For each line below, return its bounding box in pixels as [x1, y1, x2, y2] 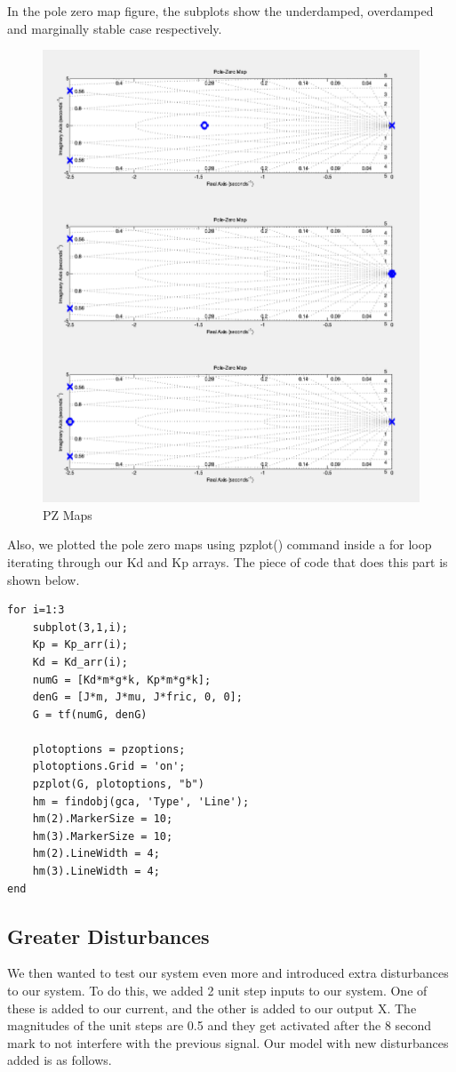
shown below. [7, 570, 80, 588]
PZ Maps [43, 505, 92, 524]
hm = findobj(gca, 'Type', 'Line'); [32, 795, 250, 808]
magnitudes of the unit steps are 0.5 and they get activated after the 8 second [7, 1016, 432, 1035]
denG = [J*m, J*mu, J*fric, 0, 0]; [32, 691, 243, 704]
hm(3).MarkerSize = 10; [32, 829, 173, 843]
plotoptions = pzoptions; [32, 742, 186, 756]
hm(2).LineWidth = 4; [32, 847, 160, 860]
